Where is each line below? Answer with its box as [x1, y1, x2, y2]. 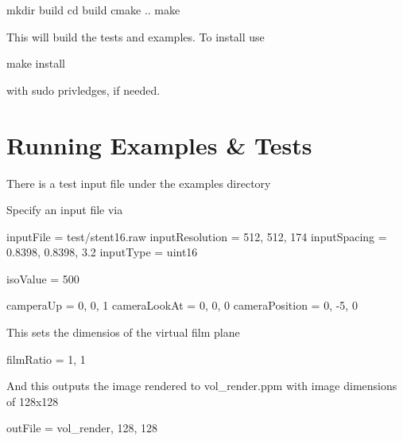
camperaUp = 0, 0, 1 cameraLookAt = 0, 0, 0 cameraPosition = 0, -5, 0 [6, 297, 358, 314]
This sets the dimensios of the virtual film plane [6, 324, 240, 341]
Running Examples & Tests [6, 128, 312, 161]
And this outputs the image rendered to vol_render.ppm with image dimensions [6, 377, 397, 394]
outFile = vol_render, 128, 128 [6, 420, 158, 436]
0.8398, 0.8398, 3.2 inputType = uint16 [6, 244, 198, 260]
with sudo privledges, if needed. [6, 81, 161, 98]
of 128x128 [6, 392, 59, 409]
